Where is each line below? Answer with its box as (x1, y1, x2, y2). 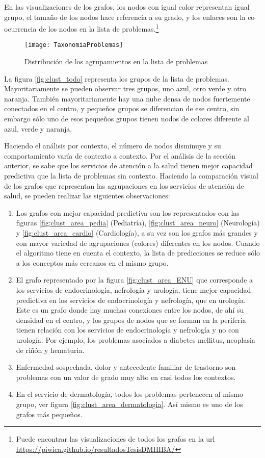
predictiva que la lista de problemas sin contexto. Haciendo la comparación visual (4, 170, 258, 181)
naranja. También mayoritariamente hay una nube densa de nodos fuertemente (4, 93, 250, 104)
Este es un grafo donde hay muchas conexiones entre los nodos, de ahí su (16, 304, 244, 315)
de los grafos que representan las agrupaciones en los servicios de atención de (4, 180, 244, 191)
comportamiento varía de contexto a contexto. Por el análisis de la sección (4, 150, 235, 161)
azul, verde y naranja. (4, 123, 72, 134)
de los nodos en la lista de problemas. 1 (39, 22, 159, 34)
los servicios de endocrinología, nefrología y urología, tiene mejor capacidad (16, 284, 251, 295)
